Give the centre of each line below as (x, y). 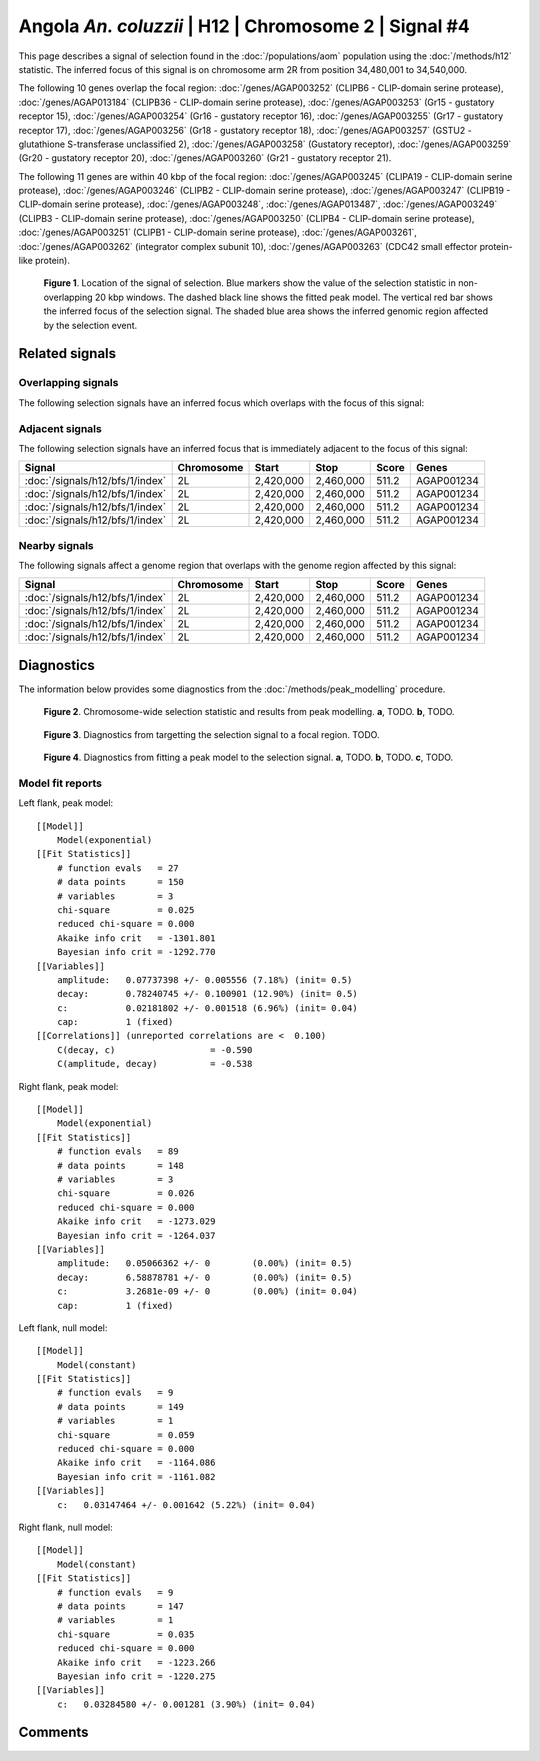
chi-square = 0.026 (125, 1193)
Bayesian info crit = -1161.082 (136, 1476)
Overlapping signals (68, 383)
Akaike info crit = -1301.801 (136, 938)
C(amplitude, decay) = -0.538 (154, 1064)
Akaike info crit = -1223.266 (136, 1662)
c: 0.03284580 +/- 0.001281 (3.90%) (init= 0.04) (186, 1704)
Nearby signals (56, 545)
